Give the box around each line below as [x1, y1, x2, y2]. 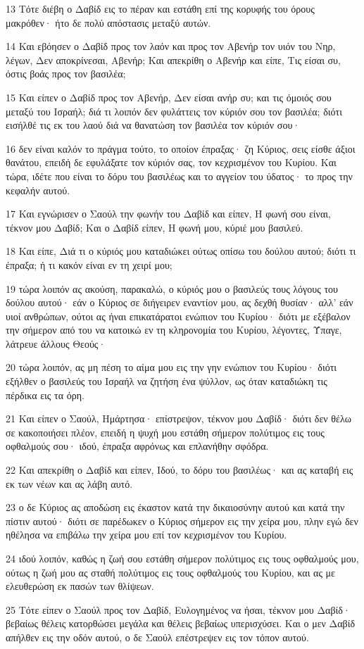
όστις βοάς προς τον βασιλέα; [6, 66, 126, 81]
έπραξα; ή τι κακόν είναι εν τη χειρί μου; [6, 257, 172, 272]
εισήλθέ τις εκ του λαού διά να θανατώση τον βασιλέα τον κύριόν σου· [6, 118, 301, 132]
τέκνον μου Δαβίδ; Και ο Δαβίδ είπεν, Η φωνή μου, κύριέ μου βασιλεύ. [6, 220, 303, 234]
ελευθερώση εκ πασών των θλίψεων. [6, 579, 154, 593]
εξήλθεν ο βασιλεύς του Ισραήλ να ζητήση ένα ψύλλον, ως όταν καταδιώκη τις [6, 374, 327, 389]
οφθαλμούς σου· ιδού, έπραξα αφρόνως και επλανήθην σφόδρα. [6, 439, 269, 453]
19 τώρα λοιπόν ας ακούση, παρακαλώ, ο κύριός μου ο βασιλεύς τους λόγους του [6, 281, 339, 296]
